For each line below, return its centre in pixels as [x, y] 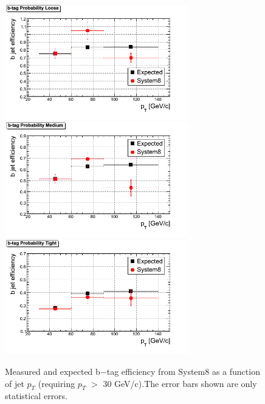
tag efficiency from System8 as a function [183, 371]
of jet [15, 383]
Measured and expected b [53, 371]
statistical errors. [36, 396]
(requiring [57, 383]
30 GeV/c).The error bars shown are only [180, 383]
